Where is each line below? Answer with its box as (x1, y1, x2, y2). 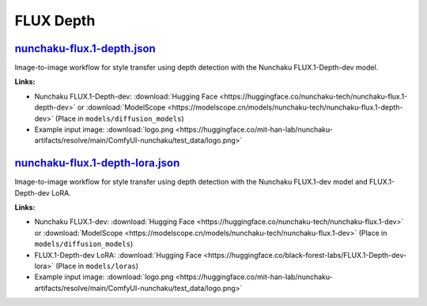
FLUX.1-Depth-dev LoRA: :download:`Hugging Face (34, 250, 202, 259)
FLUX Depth (14, 12, 96, 29)
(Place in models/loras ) (55, 261, 138, 271)
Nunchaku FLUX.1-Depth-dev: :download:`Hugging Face (34, 91, 218, 101)
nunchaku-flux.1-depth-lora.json (14, 156, 180, 170)
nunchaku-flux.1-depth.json (14, 42, 156, 55)
